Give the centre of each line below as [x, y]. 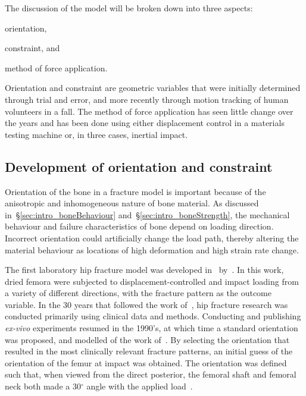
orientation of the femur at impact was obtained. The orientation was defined [146, 362]
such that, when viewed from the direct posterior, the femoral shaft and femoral [151, 374]
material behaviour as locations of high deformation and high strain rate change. [152, 249]
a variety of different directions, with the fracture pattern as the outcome [138, 293]
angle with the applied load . [140, 386]
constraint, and [32, 48]
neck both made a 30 [43, 386]
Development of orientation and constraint [139, 166]
